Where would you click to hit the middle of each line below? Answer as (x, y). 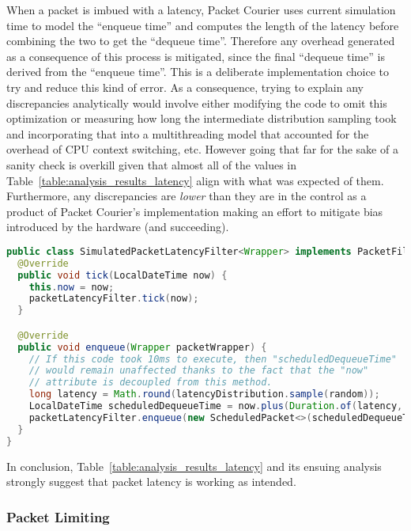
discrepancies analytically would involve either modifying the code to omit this (197, 102)
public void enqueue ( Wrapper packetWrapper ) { (142, 347)
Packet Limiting (58, 516)
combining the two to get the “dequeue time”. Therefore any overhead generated (201, 41)
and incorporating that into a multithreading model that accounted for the (188, 133)
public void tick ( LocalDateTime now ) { (123, 275)
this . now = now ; (72, 287)
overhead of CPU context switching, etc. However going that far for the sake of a (202, 149)
